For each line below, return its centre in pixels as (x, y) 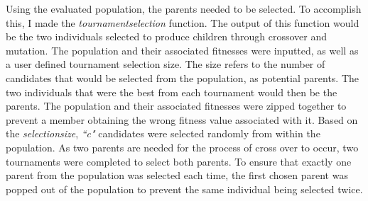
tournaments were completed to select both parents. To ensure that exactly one (179, 161)
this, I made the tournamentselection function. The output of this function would (183, 22)
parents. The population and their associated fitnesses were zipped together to (176, 106)
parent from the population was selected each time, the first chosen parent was (177, 175)
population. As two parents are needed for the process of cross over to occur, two (182, 147)
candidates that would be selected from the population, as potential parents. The (183, 77)
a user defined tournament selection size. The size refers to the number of (166, 64)
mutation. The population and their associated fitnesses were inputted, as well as (182, 50)
